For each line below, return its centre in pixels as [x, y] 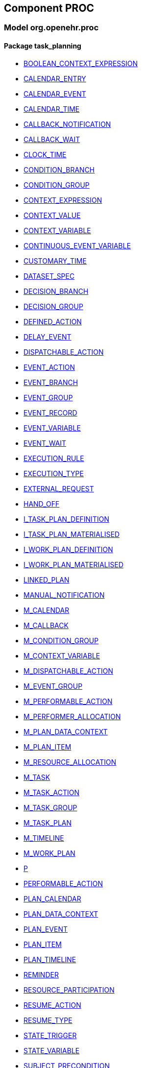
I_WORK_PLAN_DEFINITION [68, 549]
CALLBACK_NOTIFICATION [67, 124]
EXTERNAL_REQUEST [59, 488]
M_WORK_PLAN [49, 853]
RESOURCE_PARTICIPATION [69, 990]
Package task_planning [43, 46]
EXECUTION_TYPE [54, 473]
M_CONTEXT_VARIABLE [62, 655]
